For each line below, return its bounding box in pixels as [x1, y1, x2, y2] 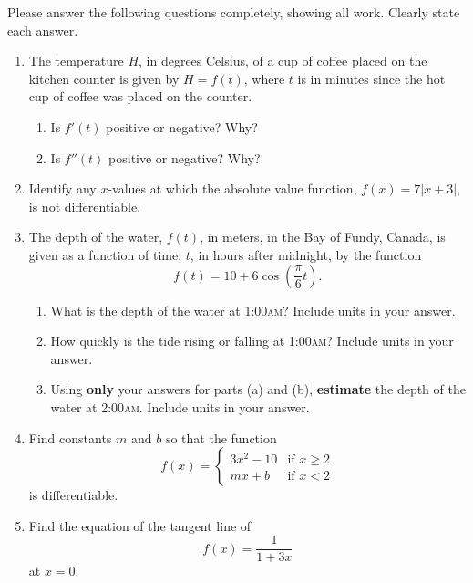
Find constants [28, 428, 112, 447]
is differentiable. [28, 485, 118, 505]
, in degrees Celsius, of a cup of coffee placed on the [139, 51, 427, 70]
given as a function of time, [28, 245, 182, 264]
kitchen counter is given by [28, 68, 180, 88]
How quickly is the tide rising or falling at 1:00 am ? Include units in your [50, 331, 454, 350]
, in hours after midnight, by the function [190, 245, 422, 264]
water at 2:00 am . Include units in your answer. [50, 397, 310, 416]
